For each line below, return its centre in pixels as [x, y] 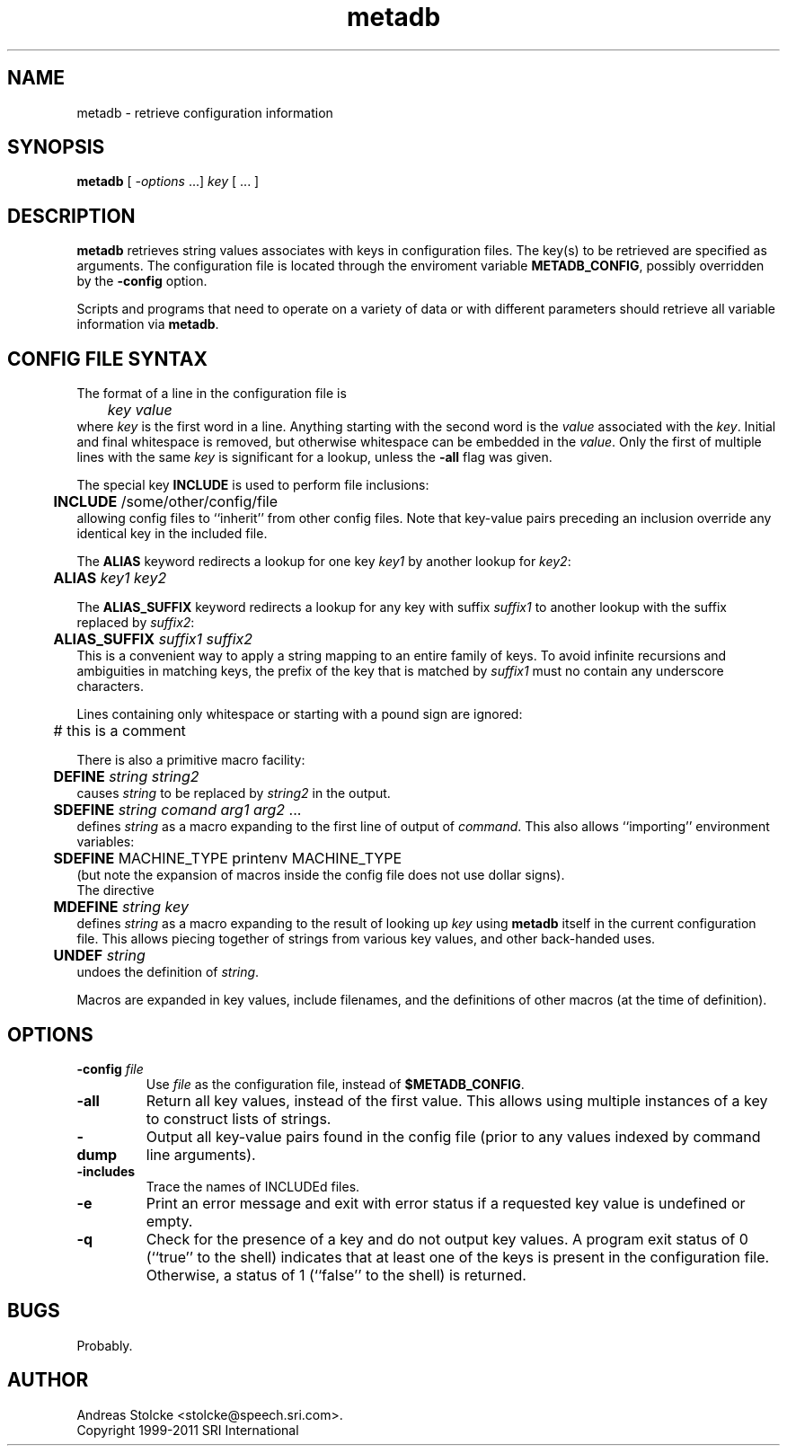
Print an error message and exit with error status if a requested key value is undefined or [446, 1203]
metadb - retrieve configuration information [205, 112]
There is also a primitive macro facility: [191, 760]
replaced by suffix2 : [136, 623]
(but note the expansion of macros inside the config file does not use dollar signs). [321, 875]
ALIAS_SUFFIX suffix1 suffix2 [153, 639]
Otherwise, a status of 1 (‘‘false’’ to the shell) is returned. [336, 1275]
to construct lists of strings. [239, 1118]
